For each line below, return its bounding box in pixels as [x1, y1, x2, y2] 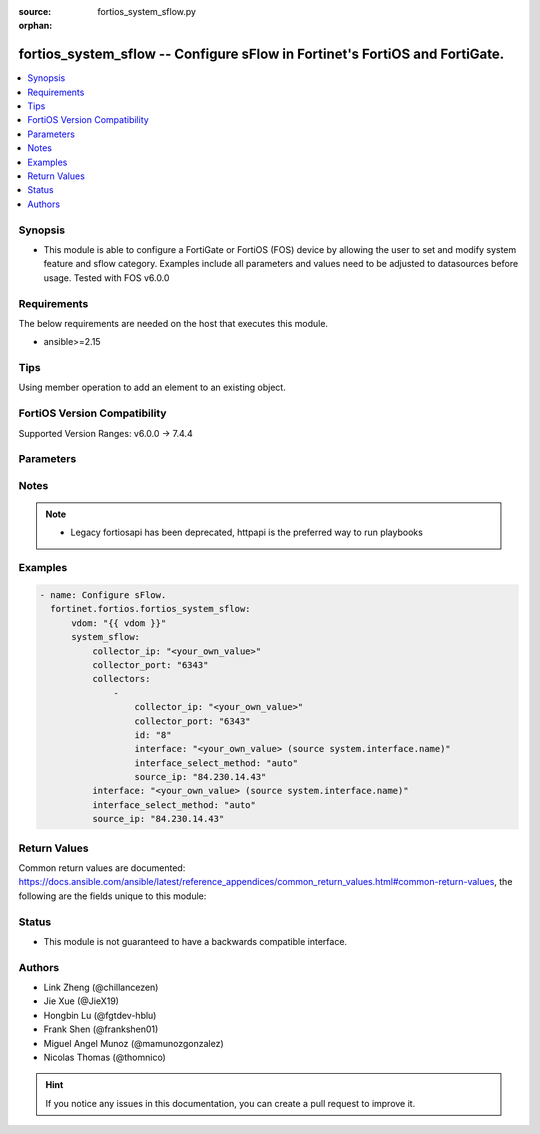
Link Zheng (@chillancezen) [43, 981, 159, 994]
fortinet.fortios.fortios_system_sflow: [50, 603, 251, 615]
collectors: [91, 673, 151, 685]
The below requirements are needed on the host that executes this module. [18, 317, 329, 329]
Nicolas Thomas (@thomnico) [43, 1051, 167, 1063]
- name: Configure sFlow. [39, 590, 167, 600]
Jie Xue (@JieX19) [43, 995, 120, 1007]
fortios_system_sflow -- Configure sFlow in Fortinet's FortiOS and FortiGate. [18, 46, 505, 63]
